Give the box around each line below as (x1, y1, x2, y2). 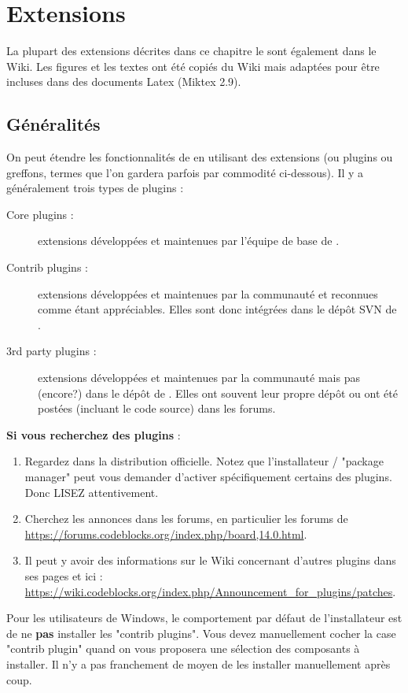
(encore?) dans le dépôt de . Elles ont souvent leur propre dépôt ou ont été (38, 384, 398, 401)
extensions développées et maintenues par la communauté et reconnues (38, 285, 378, 302)
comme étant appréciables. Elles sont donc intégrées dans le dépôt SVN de (38, 301, 397, 317)
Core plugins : (6, 206, 74, 222)
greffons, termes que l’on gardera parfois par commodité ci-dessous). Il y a (6, 164, 364, 180)
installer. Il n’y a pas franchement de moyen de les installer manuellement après (6, 655, 391, 672)
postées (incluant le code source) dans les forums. (38, 400, 276, 417)
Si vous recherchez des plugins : (6, 426, 181, 443)
